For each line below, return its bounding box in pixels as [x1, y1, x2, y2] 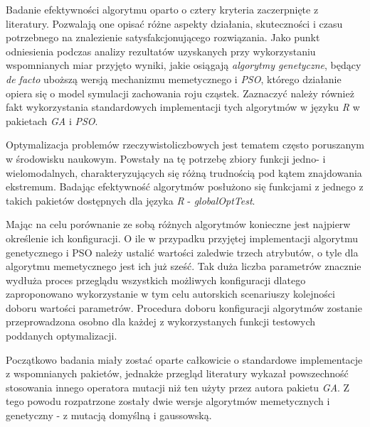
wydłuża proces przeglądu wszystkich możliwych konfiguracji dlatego [6, 272, 306, 287]
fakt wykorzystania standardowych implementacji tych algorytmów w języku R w [6, 99, 360, 114]
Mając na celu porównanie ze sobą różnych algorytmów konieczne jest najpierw [6, 217, 351, 232]
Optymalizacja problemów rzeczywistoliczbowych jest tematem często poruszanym [6, 137, 364, 152]
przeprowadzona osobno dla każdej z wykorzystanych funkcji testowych [6, 314, 316, 329]
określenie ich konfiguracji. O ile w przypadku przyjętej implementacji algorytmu [6, 230, 358, 245]
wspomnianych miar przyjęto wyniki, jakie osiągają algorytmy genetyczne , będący [6, 58, 361, 72]
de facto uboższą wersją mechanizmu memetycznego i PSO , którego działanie [6, 71, 342, 86]
